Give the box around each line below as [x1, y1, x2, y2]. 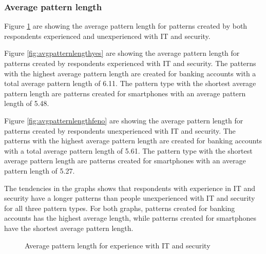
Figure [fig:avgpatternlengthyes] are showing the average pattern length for [4, 48, 240, 58]
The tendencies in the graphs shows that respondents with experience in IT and [4, 182, 256, 193]
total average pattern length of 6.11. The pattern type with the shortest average [4, 78, 256, 89]
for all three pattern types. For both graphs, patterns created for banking [4, 202, 235, 213]
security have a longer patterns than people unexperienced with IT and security [4, 193, 255, 203]
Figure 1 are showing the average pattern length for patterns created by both [4, 20, 248, 31]
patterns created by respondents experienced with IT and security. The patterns [4, 58, 256, 68]
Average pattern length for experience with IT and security [25, 240, 211, 250]
